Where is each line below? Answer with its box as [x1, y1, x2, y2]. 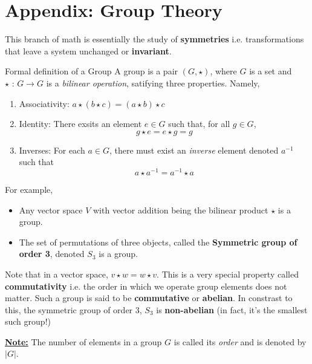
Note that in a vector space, [5, 267, 108, 280]
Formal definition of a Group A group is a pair [5, 65, 178, 77]
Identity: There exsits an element [19, 117, 142, 130]
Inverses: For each [19, 143, 85, 156]
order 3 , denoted [19, 247, 85, 260]
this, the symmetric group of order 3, [5, 303, 142, 316]
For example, [5, 183, 53, 195]
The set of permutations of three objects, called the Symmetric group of [19, 235, 297, 248]
